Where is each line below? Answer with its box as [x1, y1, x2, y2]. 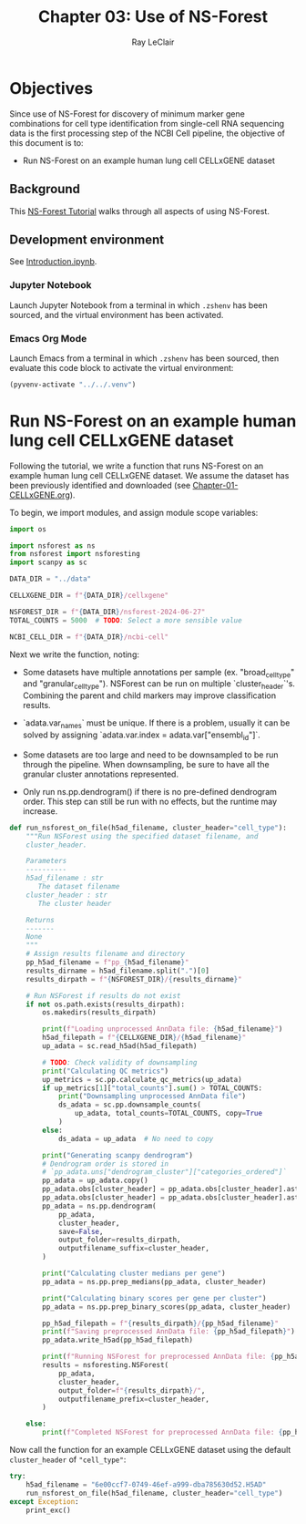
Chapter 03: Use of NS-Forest [37, 6, 269, 27]
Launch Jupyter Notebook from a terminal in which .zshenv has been [9, 299, 268, 311]
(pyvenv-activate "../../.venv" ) [9, 380, 137, 389]
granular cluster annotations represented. [22, 768, 179, 779]
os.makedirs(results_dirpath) [42, 1008, 157, 1017]
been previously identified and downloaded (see [9, 479, 191, 490]
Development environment [9, 232, 165, 247]
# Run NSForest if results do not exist [25, 991, 181, 1000]
